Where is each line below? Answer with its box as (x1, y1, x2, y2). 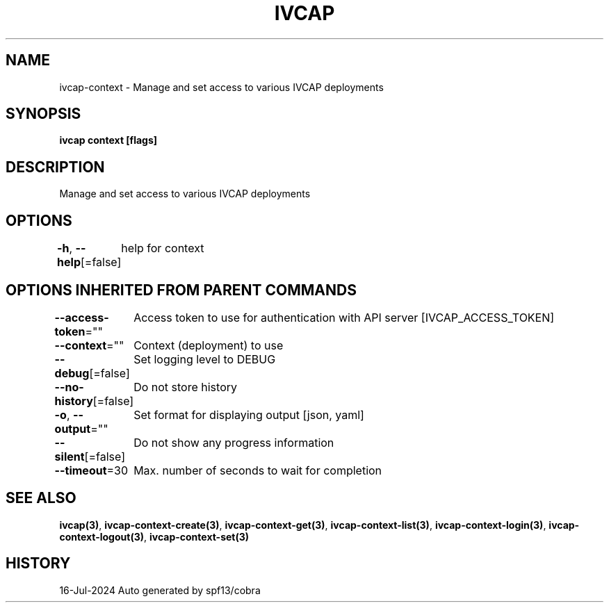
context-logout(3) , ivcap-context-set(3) (59, 530, 250, 543)
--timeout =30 (54, 463, 129, 477)
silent (54, 449, 85, 463)
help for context (121, 241, 204, 256)
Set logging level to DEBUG (133, 352, 276, 366)
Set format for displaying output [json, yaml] (133, 407, 364, 422)
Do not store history (133, 379, 237, 394)
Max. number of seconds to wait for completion (133, 463, 382, 477)
